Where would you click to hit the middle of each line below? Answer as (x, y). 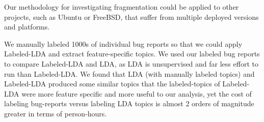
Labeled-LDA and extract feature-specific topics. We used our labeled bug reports (132, 54)
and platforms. (27, 27)
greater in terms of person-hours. (56, 113)
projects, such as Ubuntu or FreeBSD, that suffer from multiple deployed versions (131, 17)
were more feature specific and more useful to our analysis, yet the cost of (137, 93)
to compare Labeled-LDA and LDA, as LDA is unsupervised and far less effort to (131, 63)
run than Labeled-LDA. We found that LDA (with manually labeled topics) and (129, 73)
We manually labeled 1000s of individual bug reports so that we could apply (123, 43)
